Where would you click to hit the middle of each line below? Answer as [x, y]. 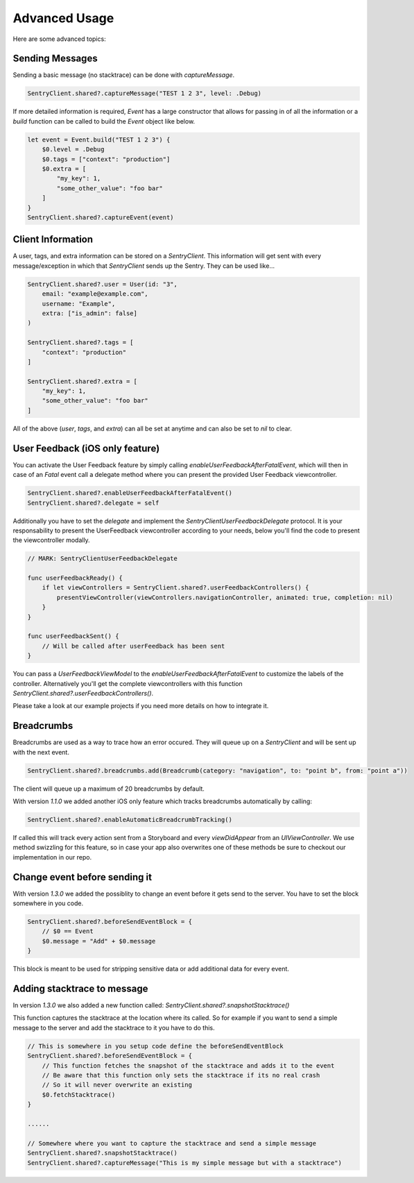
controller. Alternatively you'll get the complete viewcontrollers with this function [128, 683]
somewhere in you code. [48, 903]
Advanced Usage [63, 18]
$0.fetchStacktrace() [79, 1094]
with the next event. [41, 752]
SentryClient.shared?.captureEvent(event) [101, 217]
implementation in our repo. [52, 857]
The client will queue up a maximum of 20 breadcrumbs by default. [109, 789]
